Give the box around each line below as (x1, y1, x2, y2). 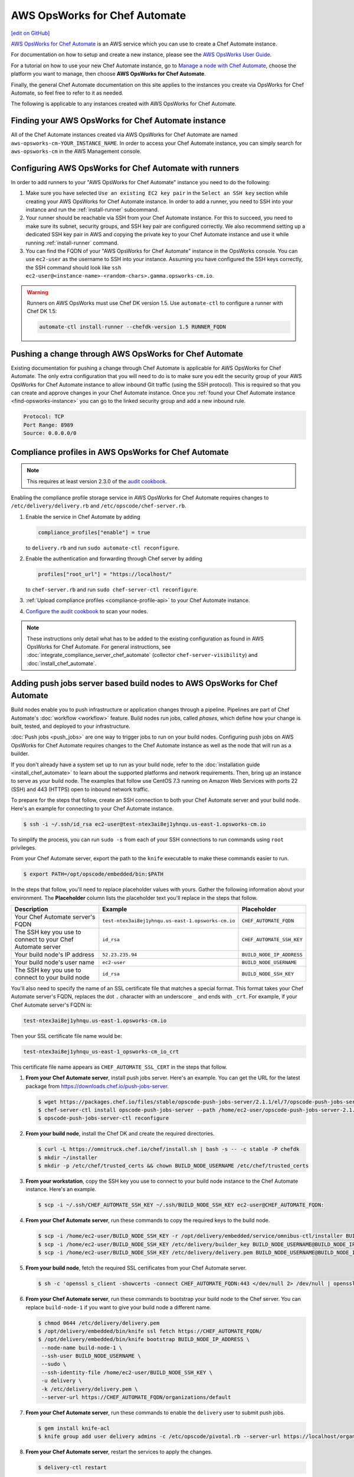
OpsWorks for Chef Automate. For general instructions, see (27, 643, 171, 650)
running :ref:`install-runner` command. (25, 239, 119, 246)
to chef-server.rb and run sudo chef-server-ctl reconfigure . (25, 586, 198, 593)
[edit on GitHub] (11, 30, 50, 37)
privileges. (11, 844, 37, 851)
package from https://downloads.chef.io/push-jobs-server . (25, 1082, 169, 1089)
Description (14, 905, 48, 913)
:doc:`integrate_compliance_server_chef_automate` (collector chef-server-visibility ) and (27, 652, 258, 659)
